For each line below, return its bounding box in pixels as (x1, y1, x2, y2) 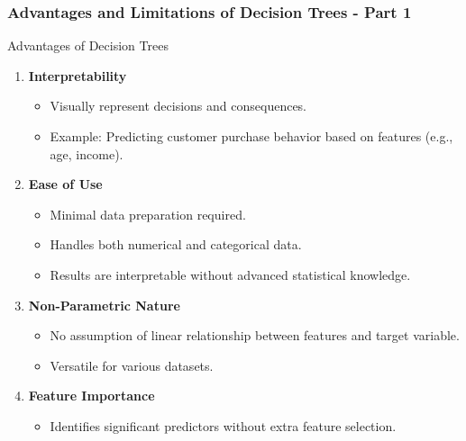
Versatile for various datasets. (50, 355, 214, 374)
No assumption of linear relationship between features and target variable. (50, 326, 460, 345)
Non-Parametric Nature (28, 295, 180, 314)
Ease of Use (28, 175, 103, 193)
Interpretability (28, 66, 127, 85)
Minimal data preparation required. (50, 204, 246, 223)
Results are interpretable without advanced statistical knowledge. (50, 265, 411, 283)
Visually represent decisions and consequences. (50, 96, 307, 115)
